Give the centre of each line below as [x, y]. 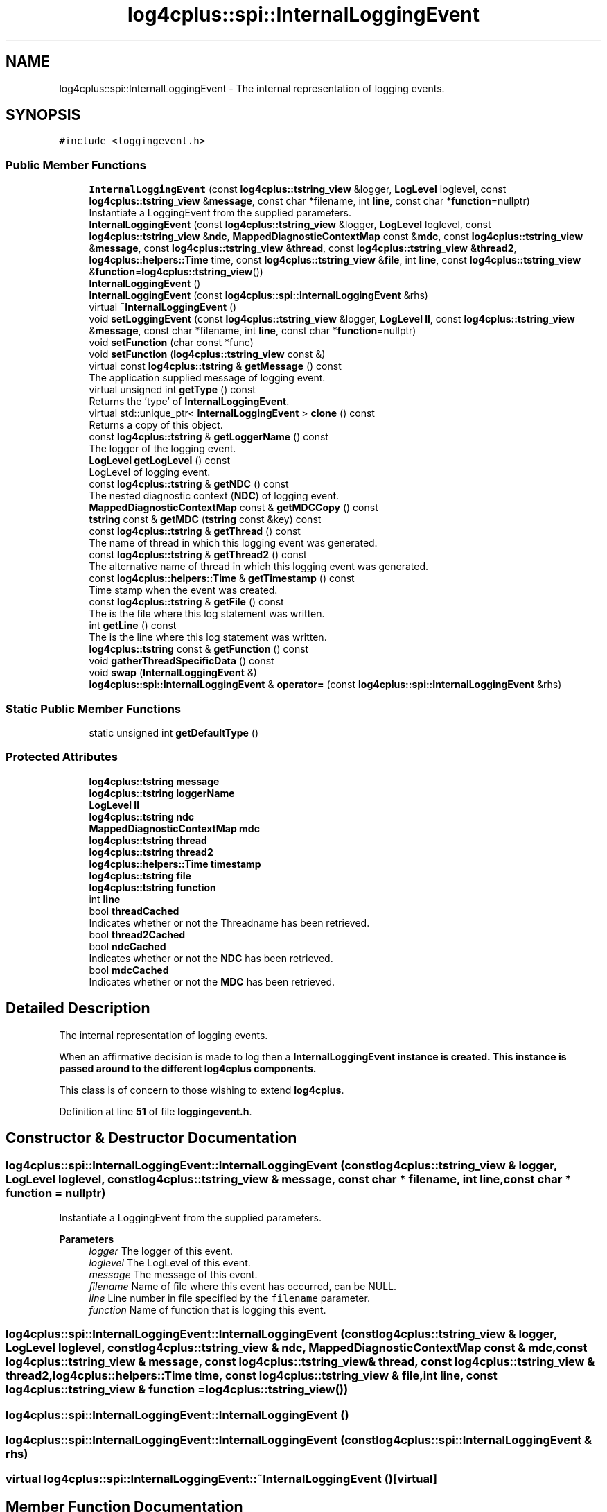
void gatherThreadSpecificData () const [182, 661]
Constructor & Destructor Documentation [151, 1137]
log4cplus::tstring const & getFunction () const [199, 649]
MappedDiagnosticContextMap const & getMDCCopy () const [234, 508]
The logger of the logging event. [162, 449]
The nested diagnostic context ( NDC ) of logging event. [214, 496]
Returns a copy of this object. [156, 425]
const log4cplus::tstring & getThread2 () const [198, 555]
